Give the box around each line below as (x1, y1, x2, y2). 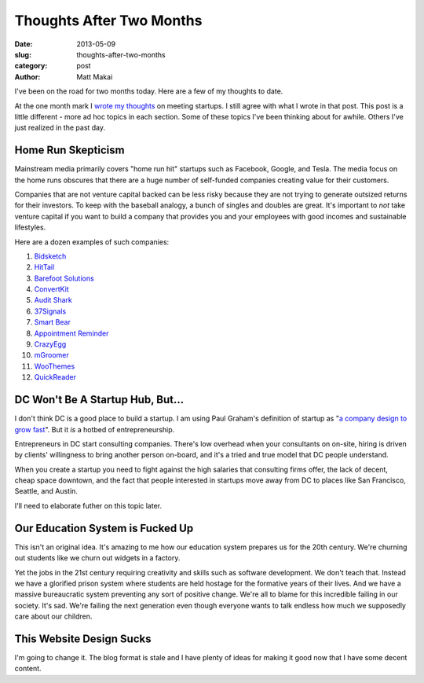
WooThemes (34, 362, 75, 371)
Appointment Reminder (34, 329, 109, 338)
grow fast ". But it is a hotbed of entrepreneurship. (14, 424, 175, 434)
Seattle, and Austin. (14, 487, 79, 496)
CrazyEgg (34, 340, 67, 349)
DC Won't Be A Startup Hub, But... (14, 393, 185, 406)
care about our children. (14, 611, 93, 621)
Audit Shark (34, 296, 72, 305)
